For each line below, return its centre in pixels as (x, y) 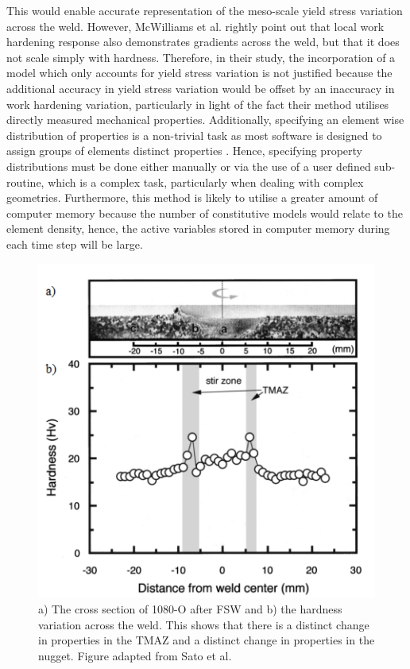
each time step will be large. (75, 244)
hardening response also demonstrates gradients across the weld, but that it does (203, 42)
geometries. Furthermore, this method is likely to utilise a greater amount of (192, 197)
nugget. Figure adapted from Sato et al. (135, 655)
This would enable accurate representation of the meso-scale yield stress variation (205, 10)
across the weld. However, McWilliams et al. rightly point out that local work (195, 26)
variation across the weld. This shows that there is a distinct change (204, 624)
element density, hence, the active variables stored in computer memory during (198, 228)
